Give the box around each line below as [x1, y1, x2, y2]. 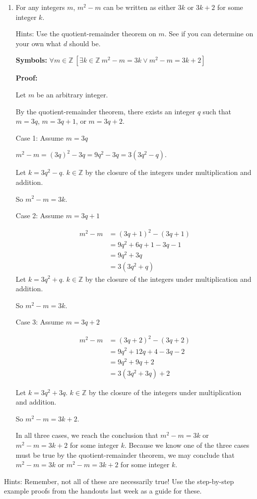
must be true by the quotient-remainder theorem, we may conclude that [15, 449, 235, 460]
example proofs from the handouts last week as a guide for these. [4, 486, 202, 496]
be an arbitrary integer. [36, 89, 108, 99]
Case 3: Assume [15, 317, 64, 327]
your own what [15, 38, 62, 48]
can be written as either [103, 2, 176, 12]
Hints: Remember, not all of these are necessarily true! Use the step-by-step [4, 476, 234, 486]
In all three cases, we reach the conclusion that [15, 430, 158, 440]
